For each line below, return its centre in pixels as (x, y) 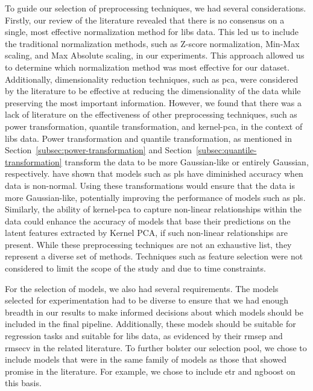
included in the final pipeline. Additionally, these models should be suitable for (150, 324)
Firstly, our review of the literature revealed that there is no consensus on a (145, 20)
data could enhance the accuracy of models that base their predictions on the (148, 221)
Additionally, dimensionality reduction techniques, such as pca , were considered (152, 79)
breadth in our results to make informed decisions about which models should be (154, 312)
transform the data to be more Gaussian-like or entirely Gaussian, (187, 161)
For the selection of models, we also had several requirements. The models (142, 288)
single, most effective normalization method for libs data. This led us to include (152, 32)
